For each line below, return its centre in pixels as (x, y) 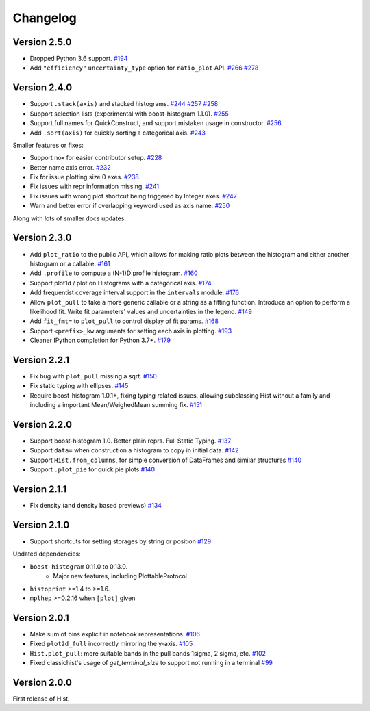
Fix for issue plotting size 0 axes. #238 (85, 177)
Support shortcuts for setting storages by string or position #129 (121, 541)
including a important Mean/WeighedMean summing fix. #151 (116, 405)
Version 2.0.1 (41, 618)
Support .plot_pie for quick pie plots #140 (92, 469)
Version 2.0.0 (42, 682)
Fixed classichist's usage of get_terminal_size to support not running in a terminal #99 (151, 663)
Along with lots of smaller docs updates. (70, 218)
